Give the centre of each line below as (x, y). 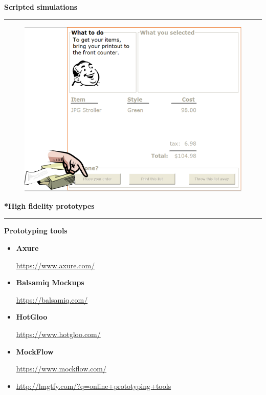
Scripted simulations (41, 7)
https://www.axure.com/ (56, 265)
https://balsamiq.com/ (52, 299)
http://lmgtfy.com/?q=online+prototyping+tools (94, 386)
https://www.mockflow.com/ (61, 369)
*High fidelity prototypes (49, 205)
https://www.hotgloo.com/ (58, 334)
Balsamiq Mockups (50, 282)
